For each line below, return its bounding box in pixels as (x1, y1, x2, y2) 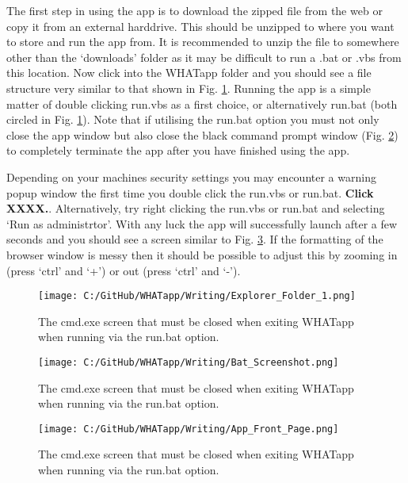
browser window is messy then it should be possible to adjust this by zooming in (6, 246, 398, 263)
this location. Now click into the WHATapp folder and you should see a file (6, 64, 372, 81)
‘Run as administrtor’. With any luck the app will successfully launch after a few (6, 215, 398, 232)
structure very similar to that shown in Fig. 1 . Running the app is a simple (6, 79, 371, 96)
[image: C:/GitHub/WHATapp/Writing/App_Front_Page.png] (38, 423, 339, 435)
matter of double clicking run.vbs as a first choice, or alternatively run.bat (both (6, 95, 398, 112)
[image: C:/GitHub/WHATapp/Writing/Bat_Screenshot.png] (38, 356, 339, 368)
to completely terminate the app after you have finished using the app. (6, 142, 350, 159)
